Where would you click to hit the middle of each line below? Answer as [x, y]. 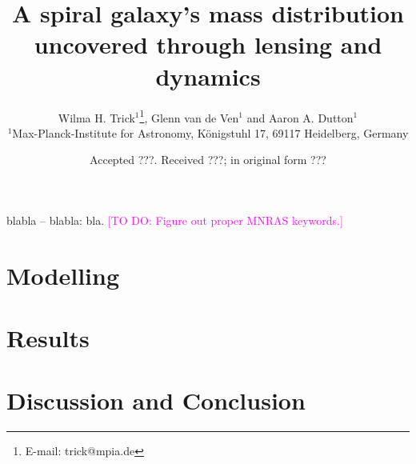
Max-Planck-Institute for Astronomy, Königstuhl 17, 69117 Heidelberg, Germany [210, 132]
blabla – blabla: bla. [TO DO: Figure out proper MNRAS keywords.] [175, 220]
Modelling [63, 275]
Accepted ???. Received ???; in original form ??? [208, 160]
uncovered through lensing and [208, 44]
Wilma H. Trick [96, 117]
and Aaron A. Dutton [300, 117]
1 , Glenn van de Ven [189, 116]
